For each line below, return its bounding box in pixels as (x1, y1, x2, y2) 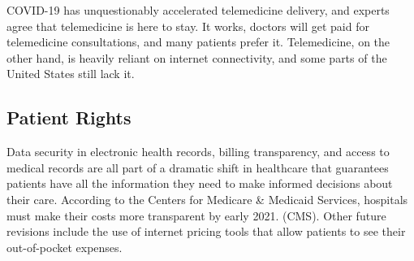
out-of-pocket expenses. (6, 238, 123, 255)
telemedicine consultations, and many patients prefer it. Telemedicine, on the (6, 33, 390, 50)
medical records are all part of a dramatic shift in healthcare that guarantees (6, 159, 389, 176)
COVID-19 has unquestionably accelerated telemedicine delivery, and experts (6, 2, 390, 18)
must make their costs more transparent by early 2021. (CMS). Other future (6, 207, 386, 224)
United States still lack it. (6, 65, 135, 82)
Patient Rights (6, 105, 132, 130)
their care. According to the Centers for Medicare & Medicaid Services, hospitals (6, 190, 408, 207)
